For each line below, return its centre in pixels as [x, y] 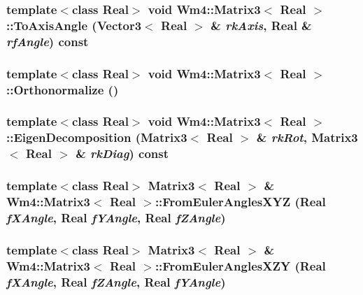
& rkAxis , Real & [261, 25]
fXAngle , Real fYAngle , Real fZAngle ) [116, 217]
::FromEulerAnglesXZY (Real [240, 265]
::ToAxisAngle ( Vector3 [74, 25]
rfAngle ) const [48, 41]
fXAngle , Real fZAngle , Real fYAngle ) [116, 281]
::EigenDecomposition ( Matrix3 [97, 137]
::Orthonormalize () [63, 89]
